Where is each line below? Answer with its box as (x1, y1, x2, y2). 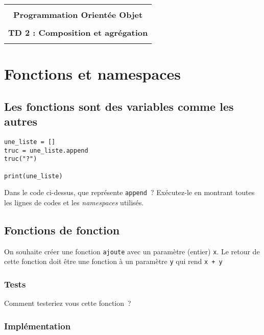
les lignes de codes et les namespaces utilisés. (4, 197, 144, 207)
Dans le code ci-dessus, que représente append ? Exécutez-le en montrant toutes (4, 187, 255, 198)
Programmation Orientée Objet (13, 9, 143, 20)
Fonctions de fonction (4, 222, 120, 237)
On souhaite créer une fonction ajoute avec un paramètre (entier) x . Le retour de (4, 246, 260, 256)
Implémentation (4, 319, 71, 332)
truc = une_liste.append (4, 147, 88, 154)
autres (4, 113, 38, 129)
